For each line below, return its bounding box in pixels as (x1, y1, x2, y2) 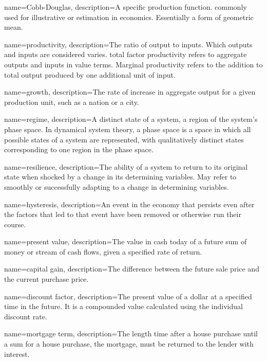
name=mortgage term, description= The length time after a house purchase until (4, 328, 258, 339)
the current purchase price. (4, 274, 89, 284)
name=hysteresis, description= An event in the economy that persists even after (4, 198, 255, 209)
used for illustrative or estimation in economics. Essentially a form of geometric (4, 11, 254, 22)
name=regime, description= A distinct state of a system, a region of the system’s (4, 114, 258, 124)
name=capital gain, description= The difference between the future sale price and (4, 263, 259, 274)
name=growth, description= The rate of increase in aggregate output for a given (4, 86, 256, 97)
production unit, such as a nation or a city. (4, 96, 139, 107)
